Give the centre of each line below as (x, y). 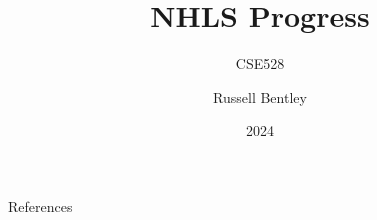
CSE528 (260, 63)
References (40, 205)
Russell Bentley (260, 96)
